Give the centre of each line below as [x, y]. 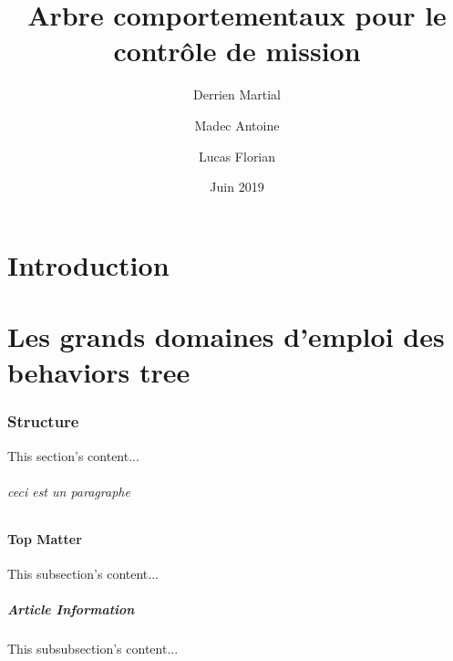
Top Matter [45, 539]
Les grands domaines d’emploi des [226, 336]
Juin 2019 [237, 187]
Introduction [88, 264]
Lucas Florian [237, 156]
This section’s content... [73, 455]
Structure [43, 421]
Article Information [71, 609]
